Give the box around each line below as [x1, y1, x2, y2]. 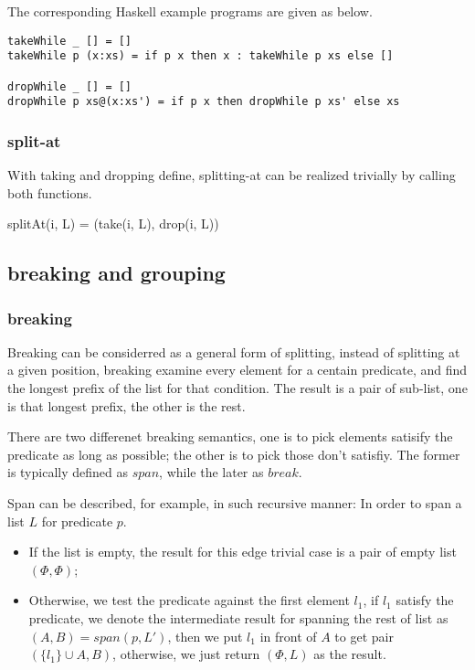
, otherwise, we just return [112, 644, 260, 664]
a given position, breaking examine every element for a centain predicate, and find [7, 360, 468, 379]
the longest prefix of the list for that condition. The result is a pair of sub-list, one [7, 378, 468, 398]
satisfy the [396, 590, 454, 610]
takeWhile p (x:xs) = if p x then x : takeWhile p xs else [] [7, 49, 394, 63]
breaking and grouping [7, 259, 226, 287]
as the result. [313, 644, 386, 664]
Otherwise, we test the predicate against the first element [28, 590, 350, 610]
